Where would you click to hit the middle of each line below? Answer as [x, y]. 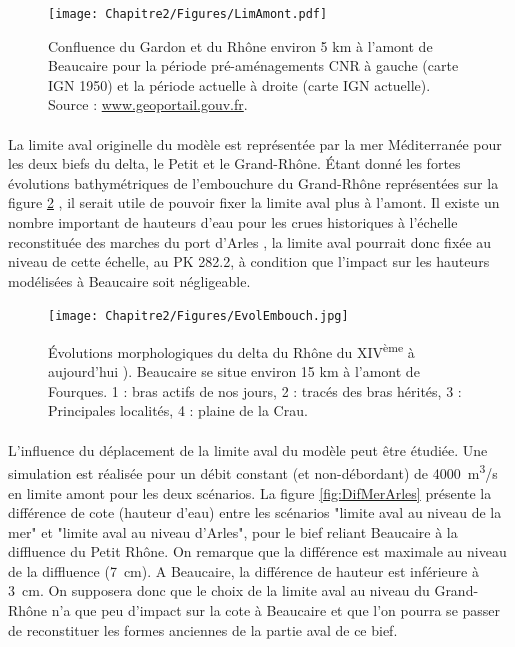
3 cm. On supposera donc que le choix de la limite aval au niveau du [219, 590]
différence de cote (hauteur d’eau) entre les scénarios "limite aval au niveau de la [255, 512]
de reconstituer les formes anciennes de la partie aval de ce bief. [203, 629]
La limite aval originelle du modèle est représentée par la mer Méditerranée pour [255, 143]
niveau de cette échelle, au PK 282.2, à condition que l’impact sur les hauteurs [249, 261]
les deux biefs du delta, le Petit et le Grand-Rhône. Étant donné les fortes [234, 163]
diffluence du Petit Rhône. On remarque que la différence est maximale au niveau [257, 551]
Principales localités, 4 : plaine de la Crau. [178, 410]
